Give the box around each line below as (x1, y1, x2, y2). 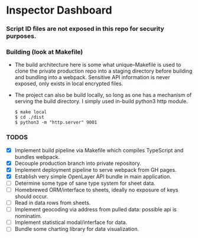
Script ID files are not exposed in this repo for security (6, 25, 164, 33)
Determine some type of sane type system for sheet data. (14, 180, 155, 187)
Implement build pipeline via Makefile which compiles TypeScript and (14, 146, 184, 154)
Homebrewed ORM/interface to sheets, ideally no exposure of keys (14, 187, 178, 194)
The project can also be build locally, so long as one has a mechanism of (14, 92, 192, 99)
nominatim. (14, 213, 43, 220)
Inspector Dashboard (6, 4, 112, 17)
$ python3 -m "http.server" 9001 (14, 119, 98, 126)
